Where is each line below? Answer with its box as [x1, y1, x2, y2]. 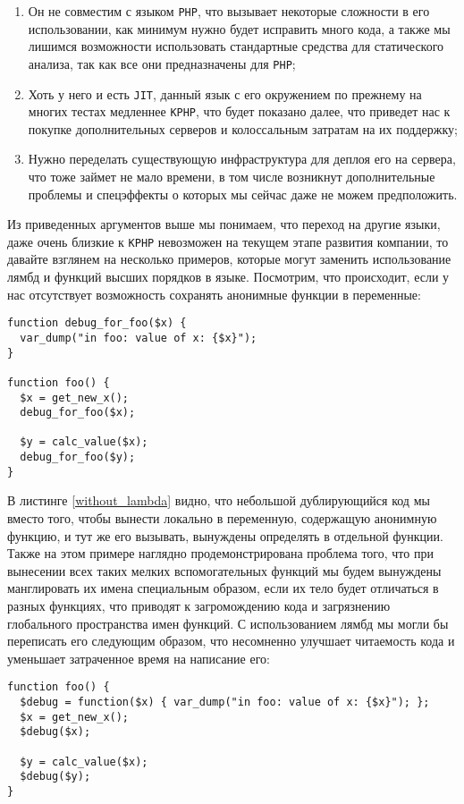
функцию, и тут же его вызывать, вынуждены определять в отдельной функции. [7, 526, 443, 545]
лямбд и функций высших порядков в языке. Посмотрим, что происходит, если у [7, 267, 450, 286]
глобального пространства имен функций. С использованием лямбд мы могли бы [7, 614, 449, 632]
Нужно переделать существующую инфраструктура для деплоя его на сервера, [28, 149, 456, 168]
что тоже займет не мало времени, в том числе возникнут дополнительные [28, 167, 435, 185]
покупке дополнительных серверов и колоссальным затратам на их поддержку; [28, 119, 458, 138]
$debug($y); [20, 770, 91, 783]
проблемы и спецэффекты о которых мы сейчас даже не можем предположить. [28, 184, 458, 203]
